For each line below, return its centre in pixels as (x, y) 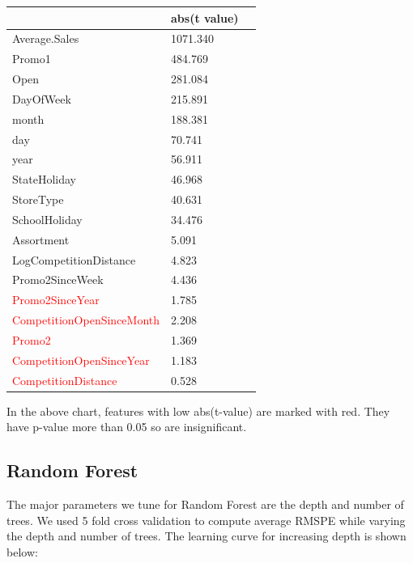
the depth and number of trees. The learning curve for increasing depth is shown (206, 536)
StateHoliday (44, 179)
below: (22, 551)
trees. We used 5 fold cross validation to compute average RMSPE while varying (206, 520)
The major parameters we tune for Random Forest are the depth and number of (205, 504)
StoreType (38, 199)
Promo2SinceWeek (58, 279)
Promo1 (32, 59)
